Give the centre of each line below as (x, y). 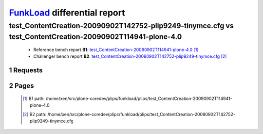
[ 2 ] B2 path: (35, 114)
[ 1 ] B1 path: (34, 98)
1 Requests (26, 70)
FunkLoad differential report (67, 13)
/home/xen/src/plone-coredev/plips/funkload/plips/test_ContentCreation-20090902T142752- (141, 114)
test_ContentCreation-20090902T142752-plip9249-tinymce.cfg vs (121, 26)
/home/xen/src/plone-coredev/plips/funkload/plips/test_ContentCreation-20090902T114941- (139, 98)
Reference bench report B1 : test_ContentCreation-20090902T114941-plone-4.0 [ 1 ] (116, 50)
